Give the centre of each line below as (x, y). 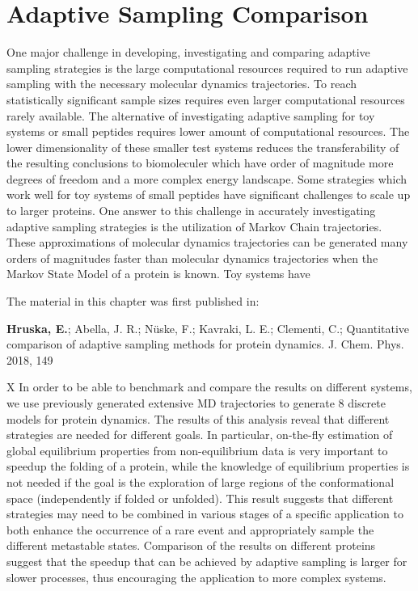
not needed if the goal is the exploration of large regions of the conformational (201, 481)
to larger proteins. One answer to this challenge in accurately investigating (191, 211)
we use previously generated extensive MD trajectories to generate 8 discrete (196, 403)
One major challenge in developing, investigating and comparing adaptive (188, 52)
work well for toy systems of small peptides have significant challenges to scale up (209, 194)
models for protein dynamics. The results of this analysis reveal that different (198, 418)
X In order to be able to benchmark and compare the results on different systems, (209, 387)
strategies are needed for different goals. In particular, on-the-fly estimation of (200, 435)
